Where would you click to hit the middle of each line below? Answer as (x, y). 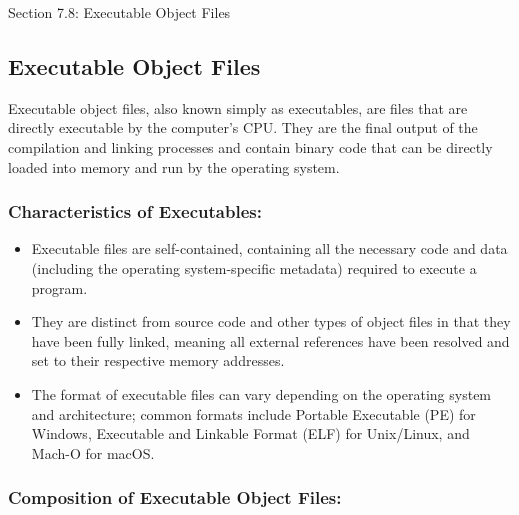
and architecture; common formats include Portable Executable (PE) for (253, 413)
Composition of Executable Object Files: (175, 497)
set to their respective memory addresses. (158, 360)
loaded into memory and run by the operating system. (174, 166)
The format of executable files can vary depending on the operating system (261, 393)
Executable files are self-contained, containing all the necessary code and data (269, 248)
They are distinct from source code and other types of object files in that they (271, 321)
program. (59, 287)
